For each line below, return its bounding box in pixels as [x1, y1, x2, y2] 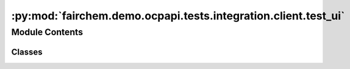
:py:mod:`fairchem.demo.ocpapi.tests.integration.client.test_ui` [11, 9, 345, 22]
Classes [11, 47, 43, 57]
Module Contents [11, 27, 84, 38]
